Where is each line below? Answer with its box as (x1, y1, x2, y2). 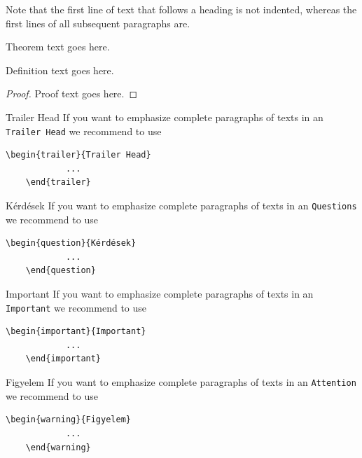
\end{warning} (25, 442, 91, 452)
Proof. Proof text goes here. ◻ (6, 86, 138, 101)
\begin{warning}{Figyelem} (6, 415, 131, 425)
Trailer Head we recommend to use (6, 123, 162, 138)
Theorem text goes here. (6, 39, 110, 54)
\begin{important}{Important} (6, 326, 146, 337)
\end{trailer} (25, 177, 91, 188)
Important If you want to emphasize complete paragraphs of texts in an (6, 286, 314, 301)
